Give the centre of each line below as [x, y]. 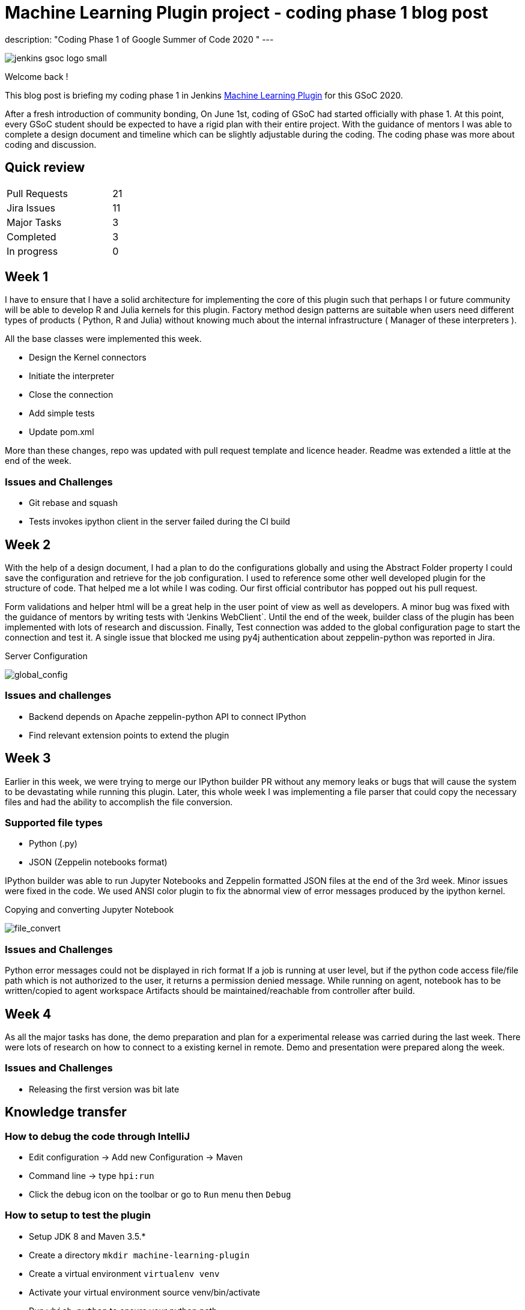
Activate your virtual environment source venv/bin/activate [145, 1292]
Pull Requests [37, 193]
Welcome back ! [37, 76]
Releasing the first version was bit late [104, 1089]
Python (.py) [53, 844]
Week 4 [28, 1014]
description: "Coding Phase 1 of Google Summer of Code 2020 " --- [139, 39]
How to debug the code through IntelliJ [98, 1136]
